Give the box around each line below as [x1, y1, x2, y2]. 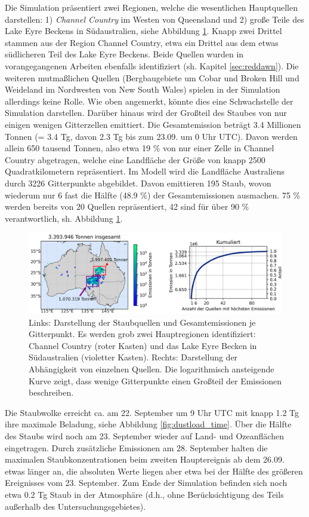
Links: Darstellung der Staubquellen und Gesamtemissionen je [29, 316, 256, 328]
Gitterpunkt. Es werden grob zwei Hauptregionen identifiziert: [29, 328, 256, 340]
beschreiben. [29, 386, 74, 399]
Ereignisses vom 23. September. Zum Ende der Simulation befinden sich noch [5, 476, 288, 489]
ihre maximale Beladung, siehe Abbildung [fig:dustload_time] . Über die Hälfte [5, 418, 292, 430]
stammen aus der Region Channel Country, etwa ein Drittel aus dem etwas [5, 36, 279, 48]
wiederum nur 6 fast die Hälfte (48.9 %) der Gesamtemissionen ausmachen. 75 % [5, 188, 301, 201]
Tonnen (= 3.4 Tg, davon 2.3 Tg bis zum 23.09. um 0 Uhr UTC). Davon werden [5, 130, 298, 142]
